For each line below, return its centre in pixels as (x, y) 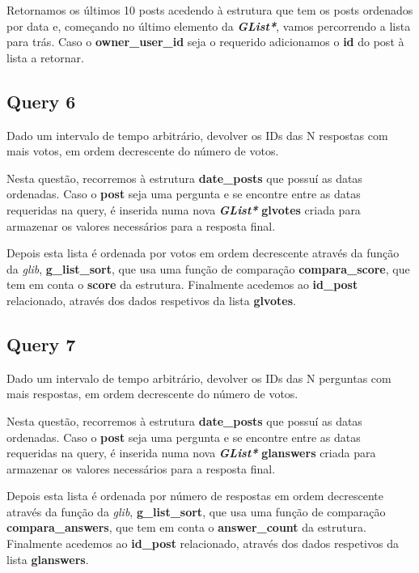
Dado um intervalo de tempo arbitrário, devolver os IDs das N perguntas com (199, 378)
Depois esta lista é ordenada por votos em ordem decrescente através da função (203, 253)
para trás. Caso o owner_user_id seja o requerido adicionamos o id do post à (205, 42)
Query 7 (41, 344)
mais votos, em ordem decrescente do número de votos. (143, 151)
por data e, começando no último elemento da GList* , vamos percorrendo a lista (209, 25)
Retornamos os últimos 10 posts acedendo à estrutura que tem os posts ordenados (210, 10)
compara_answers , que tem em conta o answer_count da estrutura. (186, 527)
